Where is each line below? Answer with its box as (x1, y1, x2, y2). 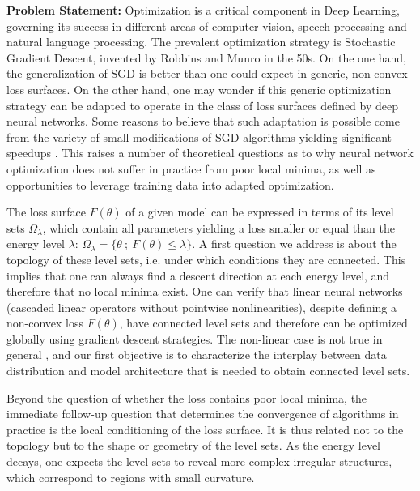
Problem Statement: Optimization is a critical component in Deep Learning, (6, 2, 400, 18)
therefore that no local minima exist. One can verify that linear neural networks (6, 283, 403, 300)
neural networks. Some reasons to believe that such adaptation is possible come (6, 113, 400, 130)
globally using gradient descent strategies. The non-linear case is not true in (6, 330, 383, 347)
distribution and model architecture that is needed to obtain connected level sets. (6, 362, 410, 379)
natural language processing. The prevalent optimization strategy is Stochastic (6, 33, 396, 50)
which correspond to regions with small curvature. (6, 468, 255, 485)
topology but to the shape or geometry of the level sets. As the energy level (6, 437, 380, 454)
